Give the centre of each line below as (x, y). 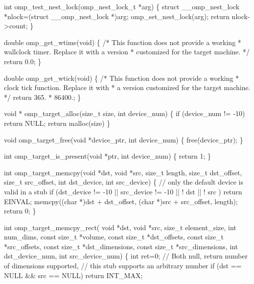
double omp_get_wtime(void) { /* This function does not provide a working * (123, 42)
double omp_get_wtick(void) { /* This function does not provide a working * (122, 78)
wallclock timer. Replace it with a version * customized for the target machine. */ (127, 52)
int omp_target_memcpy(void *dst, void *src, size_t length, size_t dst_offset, (123, 172)
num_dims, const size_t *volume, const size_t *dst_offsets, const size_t (114, 237)
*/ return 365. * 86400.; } (43, 97)
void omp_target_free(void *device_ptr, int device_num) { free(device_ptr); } (124, 139)
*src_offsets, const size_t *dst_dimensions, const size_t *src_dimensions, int (121, 246)
